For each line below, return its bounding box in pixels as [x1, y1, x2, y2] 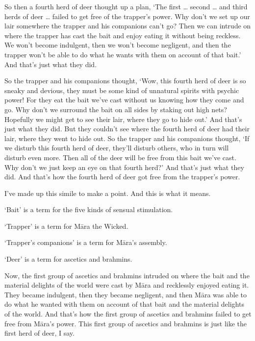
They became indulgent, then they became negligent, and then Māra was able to [4, 289, 247, 299]
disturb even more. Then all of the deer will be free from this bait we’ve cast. [4, 152, 236, 162]
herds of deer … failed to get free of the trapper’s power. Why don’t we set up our [4, 11, 250, 21]
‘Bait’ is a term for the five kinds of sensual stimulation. [4, 204, 173, 215]
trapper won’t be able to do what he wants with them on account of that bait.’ [4, 49, 241, 59]
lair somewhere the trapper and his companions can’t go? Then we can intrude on [4, 21, 251, 31]
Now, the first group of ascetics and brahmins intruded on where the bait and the [4, 270, 250, 280]
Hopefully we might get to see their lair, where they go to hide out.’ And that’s [4, 114, 242, 124]
